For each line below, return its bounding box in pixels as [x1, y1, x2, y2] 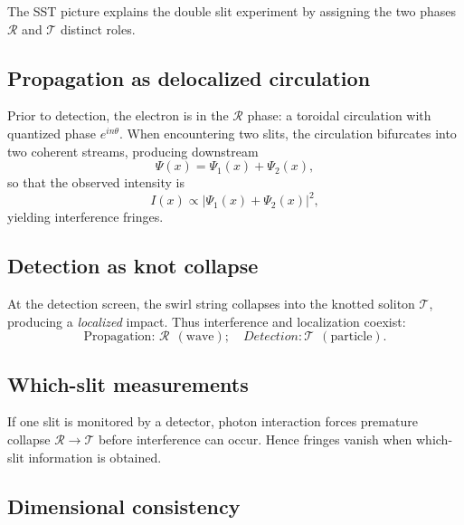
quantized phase [7, 123, 97, 142]
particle [330, 330, 373, 344]
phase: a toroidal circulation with [247, 106, 431, 125]
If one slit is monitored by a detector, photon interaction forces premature [7, 412, 418, 431]
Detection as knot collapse [7, 252, 259, 280]
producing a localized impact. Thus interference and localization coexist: [7, 311, 406, 330]
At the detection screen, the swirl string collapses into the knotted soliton [7, 294, 415, 313]
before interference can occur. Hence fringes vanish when [98, 430, 412, 449]
